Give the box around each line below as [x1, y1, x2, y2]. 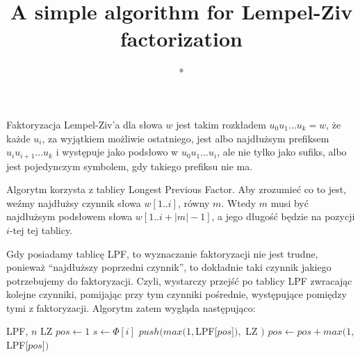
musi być [270, 195, 309, 210]
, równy [177, 195, 210, 210]
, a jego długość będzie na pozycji [211, 209, 355, 224]
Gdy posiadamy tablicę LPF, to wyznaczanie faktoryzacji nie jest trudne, [6, 246, 318, 260]
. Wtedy [221, 195, 256, 210]
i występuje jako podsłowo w [56, 144, 179, 159]
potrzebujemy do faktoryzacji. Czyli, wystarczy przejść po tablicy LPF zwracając [6, 273, 352, 288]
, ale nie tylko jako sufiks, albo [217, 144, 347, 159]
